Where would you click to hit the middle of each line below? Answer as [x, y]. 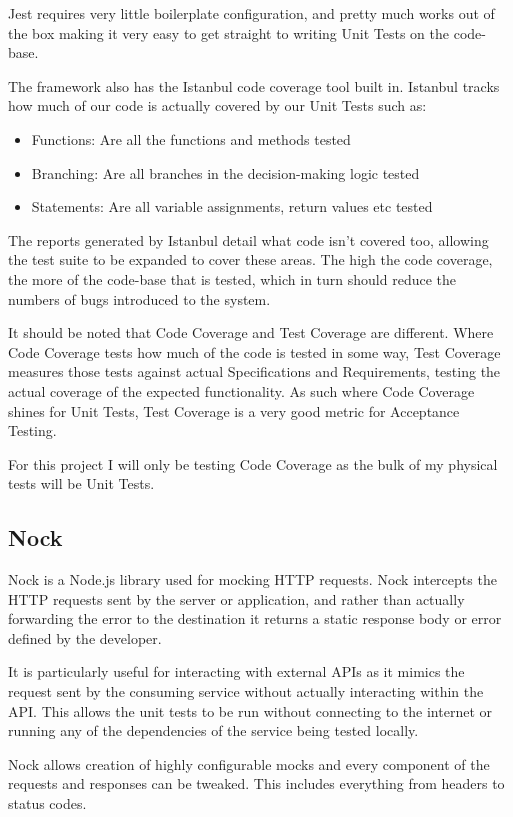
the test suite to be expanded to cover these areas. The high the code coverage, [250, 259]
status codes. [47, 803]
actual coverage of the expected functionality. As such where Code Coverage [241, 390]
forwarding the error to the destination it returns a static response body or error [255, 618]
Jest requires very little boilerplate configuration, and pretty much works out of [251, 13]
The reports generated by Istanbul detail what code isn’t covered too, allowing [248, 239]
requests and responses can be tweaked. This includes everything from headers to [256, 783]
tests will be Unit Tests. [81, 483]
